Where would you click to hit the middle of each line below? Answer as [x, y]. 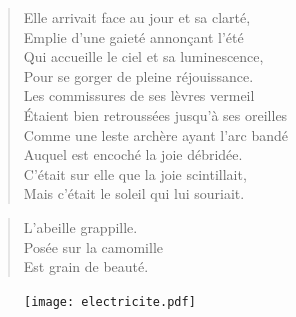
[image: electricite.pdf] [110, 301]
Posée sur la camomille [93, 246]
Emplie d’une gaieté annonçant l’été [133, 36]
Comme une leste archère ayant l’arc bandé [156, 134]
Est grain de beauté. [86, 266]
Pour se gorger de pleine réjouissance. [138, 75]
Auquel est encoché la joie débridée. [133, 154]
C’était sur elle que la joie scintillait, [135, 173]
